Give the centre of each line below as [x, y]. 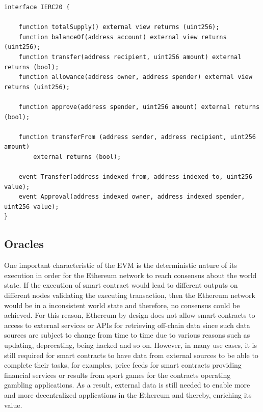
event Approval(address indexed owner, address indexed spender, [132, 197]
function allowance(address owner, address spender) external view [135, 77]
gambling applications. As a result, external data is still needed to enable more [127, 385]
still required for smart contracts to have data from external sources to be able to [131, 355]
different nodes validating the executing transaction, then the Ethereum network [130, 295]
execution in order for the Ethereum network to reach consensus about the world [130, 275]
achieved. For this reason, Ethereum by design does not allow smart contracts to [130, 315]
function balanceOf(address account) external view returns [123, 37]
